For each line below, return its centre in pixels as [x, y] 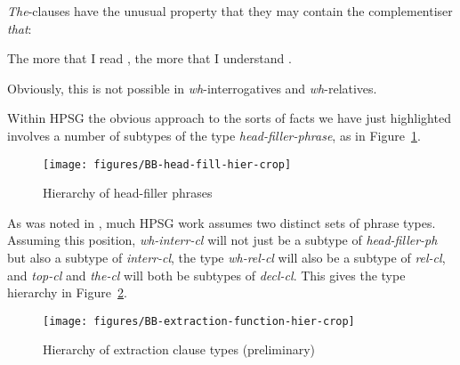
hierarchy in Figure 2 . [67, 292]
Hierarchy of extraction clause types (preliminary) [179, 349]
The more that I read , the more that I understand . [149, 58]
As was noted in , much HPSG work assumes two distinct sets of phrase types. [222, 222]
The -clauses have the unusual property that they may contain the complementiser [230, 11]
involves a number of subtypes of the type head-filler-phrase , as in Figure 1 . [214, 135]
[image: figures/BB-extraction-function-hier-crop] [199, 321]
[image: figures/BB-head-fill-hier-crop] [167, 164]
